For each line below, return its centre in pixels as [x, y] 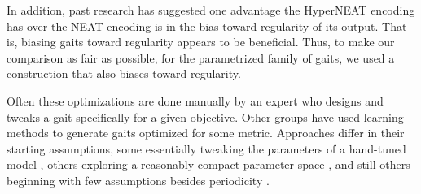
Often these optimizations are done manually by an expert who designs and [195, 100]
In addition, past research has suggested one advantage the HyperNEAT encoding [211, 10]
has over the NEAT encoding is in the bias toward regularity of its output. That [207, 26]
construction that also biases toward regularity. [124, 73]
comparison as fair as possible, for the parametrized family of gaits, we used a [201, 57]
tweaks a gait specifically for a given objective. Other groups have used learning [205, 116]
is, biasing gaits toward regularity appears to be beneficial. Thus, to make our [201, 42]
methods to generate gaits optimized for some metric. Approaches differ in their [206, 133]
